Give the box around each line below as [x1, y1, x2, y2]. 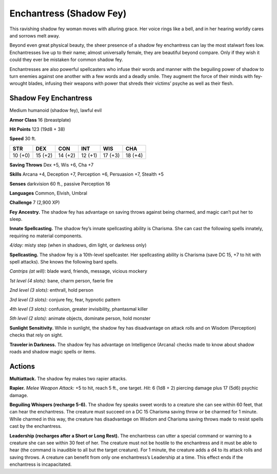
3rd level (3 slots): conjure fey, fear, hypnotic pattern [9, 296, 121, 302]
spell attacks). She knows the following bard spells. [9, 259, 118, 265]
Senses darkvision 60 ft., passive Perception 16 [9, 180, 110, 187]
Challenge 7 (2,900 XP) [9, 199, 60, 205]
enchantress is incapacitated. [9, 461, 72, 467]
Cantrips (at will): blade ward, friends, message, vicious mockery [9, 268, 147, 274]
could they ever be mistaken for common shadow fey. [9, 56, 123, 63]
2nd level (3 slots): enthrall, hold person [9, 287, 94, 293]
